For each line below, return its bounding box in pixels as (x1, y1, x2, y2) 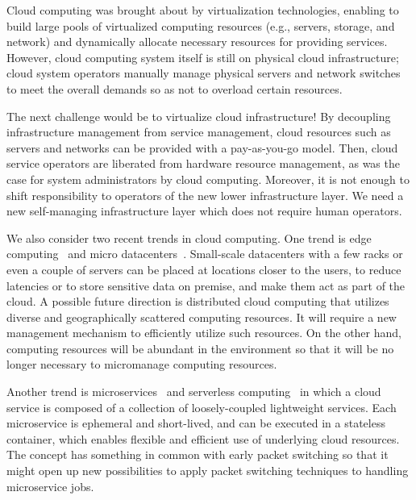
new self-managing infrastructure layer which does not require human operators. (6, 202, 402, 219)
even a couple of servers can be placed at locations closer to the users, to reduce (6, 260, 401, 277)
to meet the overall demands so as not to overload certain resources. (6, 80, 343, 97)
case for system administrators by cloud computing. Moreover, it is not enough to (6, 170, 410, 187)
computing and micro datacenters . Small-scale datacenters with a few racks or (6, 245, 403, 262)
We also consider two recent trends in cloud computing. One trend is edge (6, 229, 372, 246)
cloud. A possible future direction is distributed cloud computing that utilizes (6, 293, 389, 310)
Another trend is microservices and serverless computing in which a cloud (6, 383, 381, 400)
